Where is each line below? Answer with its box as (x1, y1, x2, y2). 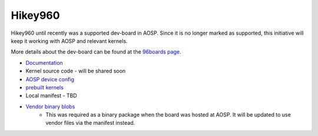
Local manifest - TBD (25, 92, 77, 99)
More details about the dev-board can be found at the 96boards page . (11, 48, 181, 55)
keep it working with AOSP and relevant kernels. (11, 37, 128, 44)
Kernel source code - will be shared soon (25, 68, 126, 75)
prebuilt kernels (25, 84, 64, 91)
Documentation (25, 59, 63, 66)
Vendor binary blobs (25, 103, 75, 110)
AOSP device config (25, 75, 75, 82)
